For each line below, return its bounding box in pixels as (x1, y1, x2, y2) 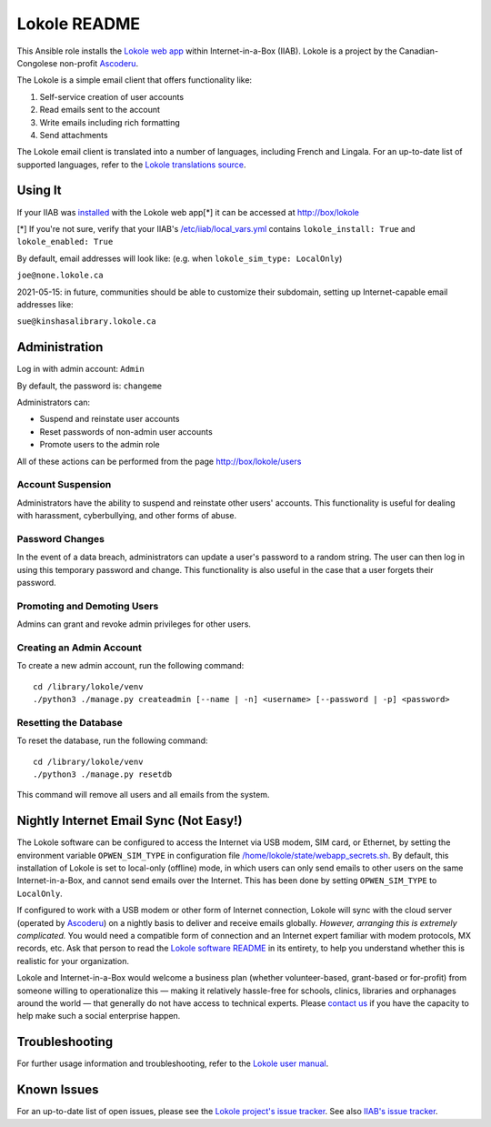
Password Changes (16, 532, 105, 545)
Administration (16, 339, 104, 355)
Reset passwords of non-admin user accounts (39, 426, 213, 437)
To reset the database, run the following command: (16, 735, 208, 746)
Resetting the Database (16, 716, 123, 729)
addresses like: (16, 298, 74, 309)
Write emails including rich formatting (39, 116, 181, 127)
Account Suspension (16, 478, 112, 491)
